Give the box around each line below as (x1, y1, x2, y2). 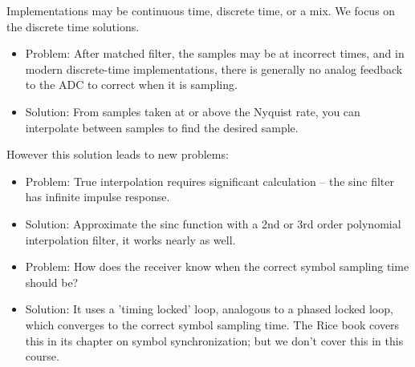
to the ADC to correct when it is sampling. (25, 76, 238, 93)
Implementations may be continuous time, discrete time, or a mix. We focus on (6, 2, 396, 18)
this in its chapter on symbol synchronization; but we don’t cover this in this (25, 332, 404, 349)
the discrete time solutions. (6, 18, 140, 34)
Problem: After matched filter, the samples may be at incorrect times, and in (25, 45, 405, 62)
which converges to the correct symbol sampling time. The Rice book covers (25, 316, 400, 333)
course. (25, 348, 59, 365)
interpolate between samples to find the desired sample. (25, 119, 299, 135)
